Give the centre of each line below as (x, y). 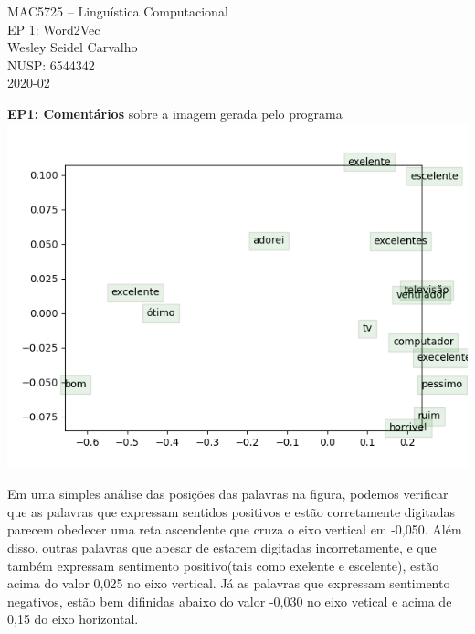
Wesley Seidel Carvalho (73, 47)
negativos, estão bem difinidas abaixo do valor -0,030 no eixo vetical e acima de (230, 601)
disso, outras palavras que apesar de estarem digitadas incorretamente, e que (222, 547)
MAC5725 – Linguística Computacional (118, 11)
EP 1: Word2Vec (54, 29)
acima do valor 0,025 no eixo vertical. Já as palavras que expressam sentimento (229, 583)
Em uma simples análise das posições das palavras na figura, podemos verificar (228, 494)
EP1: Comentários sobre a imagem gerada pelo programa (175, 113)
